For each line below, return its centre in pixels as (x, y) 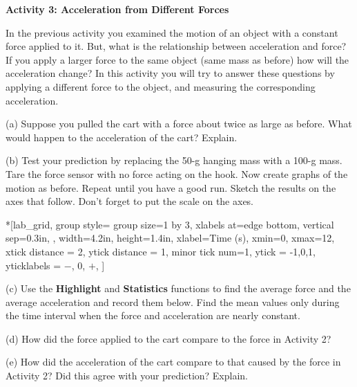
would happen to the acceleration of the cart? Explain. (122, 137)
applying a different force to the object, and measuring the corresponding (161, 86)
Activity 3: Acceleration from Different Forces (117, 9)
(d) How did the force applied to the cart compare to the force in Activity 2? (168, 338)
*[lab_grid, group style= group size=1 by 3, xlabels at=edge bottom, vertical (170, 224)
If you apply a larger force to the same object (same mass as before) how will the (177, 59)
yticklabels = (33, 265)
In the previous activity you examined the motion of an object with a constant (172, 32)
